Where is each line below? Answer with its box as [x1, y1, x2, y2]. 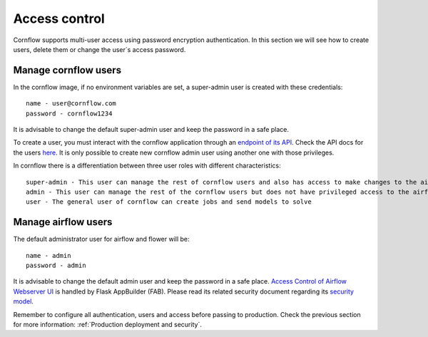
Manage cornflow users [13, 64, 121, 76]
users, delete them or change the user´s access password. [13, 45, 186, 53]
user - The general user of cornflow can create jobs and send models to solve [26, 198, 312, 206]
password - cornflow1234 [26, 109, 113, 118]
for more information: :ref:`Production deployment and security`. [13, 321, 203, 328]
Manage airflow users [13, 216, 113, 228]
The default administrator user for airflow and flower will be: [13, 235, 190, 244]
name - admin [26, 252, 71, 259]
